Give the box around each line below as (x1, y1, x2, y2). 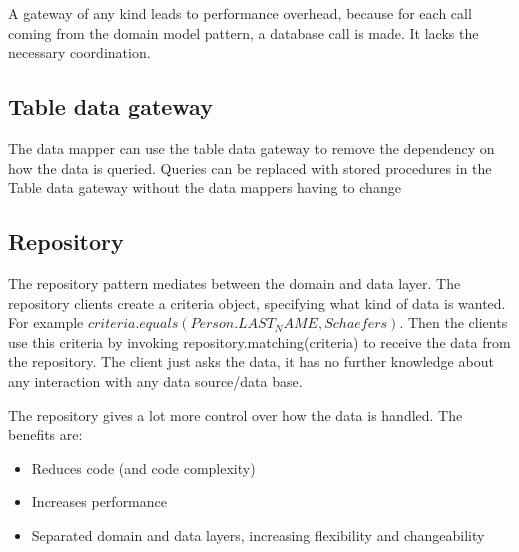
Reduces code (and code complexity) (31, 457, 256, 478)
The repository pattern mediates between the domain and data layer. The (8, 272, 461, 293)
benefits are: (8, 424, 83, 445)
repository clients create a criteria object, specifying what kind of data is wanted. (8, 292, 506, 313)
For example (8, 312, 84, 333)
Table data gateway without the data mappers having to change (8, 177, 401, 198)
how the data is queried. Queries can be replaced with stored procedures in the (8, 157, 492, 178)
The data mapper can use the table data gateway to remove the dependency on (8, 137, 495, 158)
